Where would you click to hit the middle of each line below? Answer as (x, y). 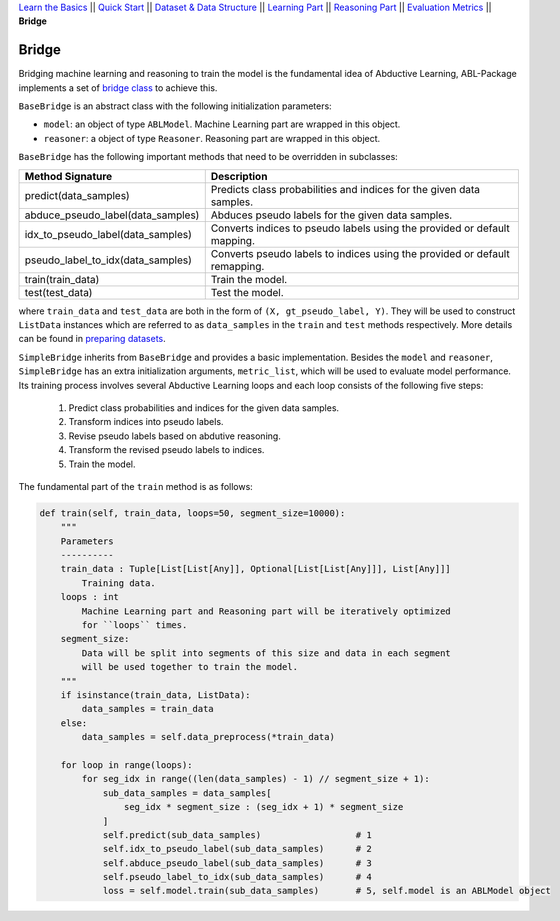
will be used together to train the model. (190, 667)
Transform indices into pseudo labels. (146, 422)
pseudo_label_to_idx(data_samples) (108, 260)
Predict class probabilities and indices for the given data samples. (204, 407)
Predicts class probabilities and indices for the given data (345, 189)
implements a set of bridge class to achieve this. (118, 87)
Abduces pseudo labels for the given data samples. (331, 215)
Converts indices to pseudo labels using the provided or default (360, 228)
